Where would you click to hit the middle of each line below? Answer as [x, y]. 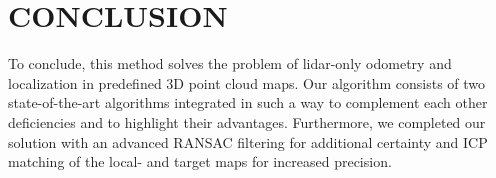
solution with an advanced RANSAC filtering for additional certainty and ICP [248, 141]
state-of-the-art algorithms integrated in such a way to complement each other [248, 102]
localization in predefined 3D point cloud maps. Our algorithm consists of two [247, 82]
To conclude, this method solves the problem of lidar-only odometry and [230, 63]
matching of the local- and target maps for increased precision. [200, 161]
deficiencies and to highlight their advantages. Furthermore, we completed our [247, 121]
